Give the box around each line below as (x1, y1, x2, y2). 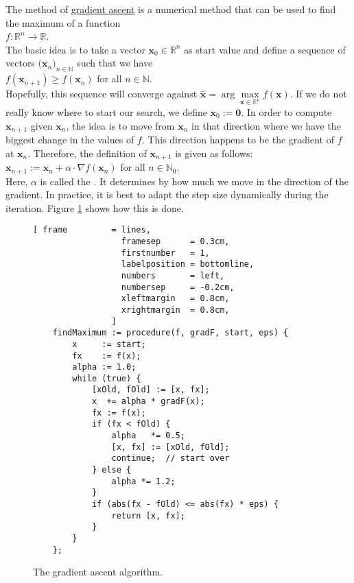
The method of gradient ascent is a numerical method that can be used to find (5, 2, 336, 16)
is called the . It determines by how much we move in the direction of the (40, 174, 349, 188)
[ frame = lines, (33, 225, 151, 235)
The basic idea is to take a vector (5, 42, 145, 56)
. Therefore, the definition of (27, 145, 147, 160)
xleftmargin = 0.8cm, (121, 294, 230, 304)
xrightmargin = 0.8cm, (121, 305, 230, 315)
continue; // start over (111, 453, 230, 464)
